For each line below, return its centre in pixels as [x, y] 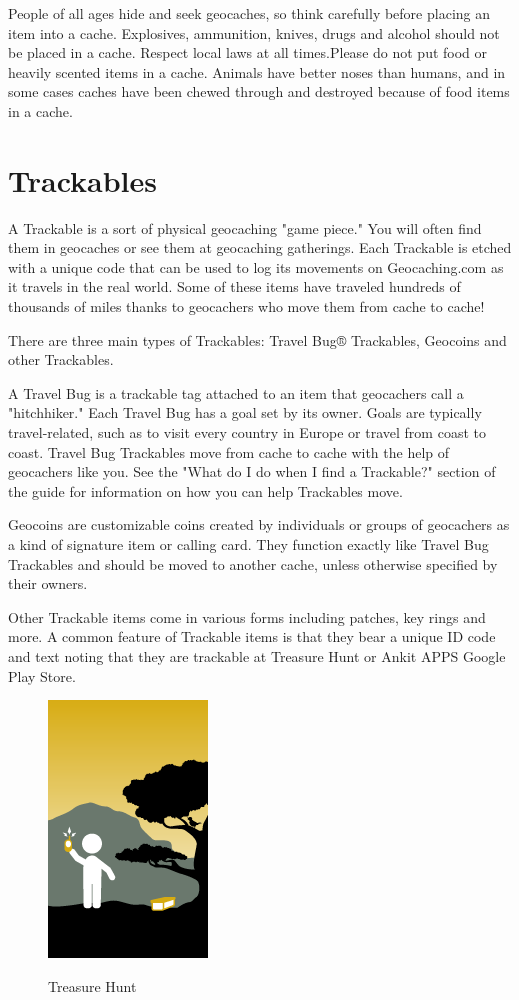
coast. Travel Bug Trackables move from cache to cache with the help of [228, 451]
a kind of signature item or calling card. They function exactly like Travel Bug [248, 544]
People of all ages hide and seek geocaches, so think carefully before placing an [249, 13]
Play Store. [42, 675]
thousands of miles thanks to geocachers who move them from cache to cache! [246, 306]
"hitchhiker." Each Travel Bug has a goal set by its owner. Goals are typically [245, 412]
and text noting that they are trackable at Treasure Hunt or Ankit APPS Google [257, 655]
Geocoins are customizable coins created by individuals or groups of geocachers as [259, 524]
